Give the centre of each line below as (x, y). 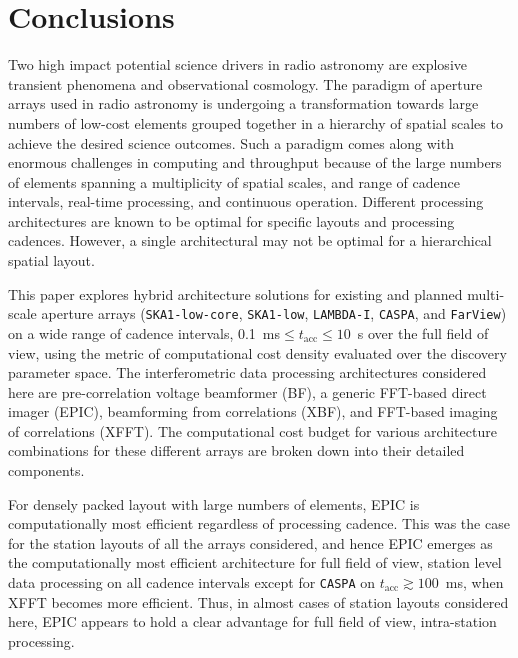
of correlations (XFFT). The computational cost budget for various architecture (252, 430)
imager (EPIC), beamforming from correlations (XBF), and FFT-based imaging (253, 411)
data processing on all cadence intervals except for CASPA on (192, 582)
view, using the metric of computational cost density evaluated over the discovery (257, 352)
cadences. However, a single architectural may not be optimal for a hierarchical (250, 240)
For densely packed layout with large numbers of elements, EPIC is (214, 503)
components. (46, 470)
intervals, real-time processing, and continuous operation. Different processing (246, 201)
